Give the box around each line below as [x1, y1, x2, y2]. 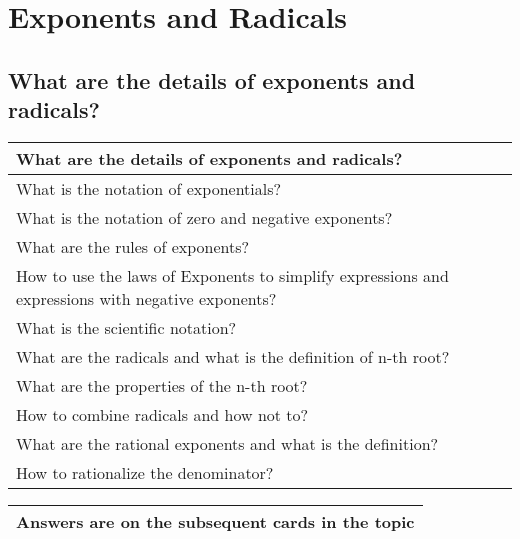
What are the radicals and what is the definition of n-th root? [16, 344, 450, 368]
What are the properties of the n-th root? [16, 373, 308, 397]
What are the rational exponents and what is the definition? [16, 431, 439, 455]
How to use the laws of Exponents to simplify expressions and [16, 263, 449, 287]
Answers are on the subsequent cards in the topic [16, 509, 415, 533]
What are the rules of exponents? [16, 234, 250, 258]
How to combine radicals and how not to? [16, 402, 309, 426]
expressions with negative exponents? [16, 286, 277, 310]
